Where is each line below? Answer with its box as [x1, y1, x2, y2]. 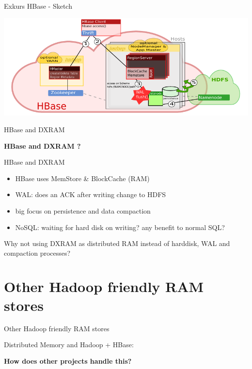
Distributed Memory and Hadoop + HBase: [4, 339, 134, 350]
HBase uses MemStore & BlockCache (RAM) [15, 173, 150, 183]
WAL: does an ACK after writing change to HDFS [15, 189, 166, 200]
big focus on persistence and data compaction [15, 205, 151, 215]
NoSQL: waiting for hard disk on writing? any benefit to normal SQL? [15, 222, 225, 232]
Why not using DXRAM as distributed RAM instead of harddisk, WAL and [4, 238, 230, 248]
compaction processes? [4, 247, 71, 258]
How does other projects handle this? [4, 355, 132, 366]
